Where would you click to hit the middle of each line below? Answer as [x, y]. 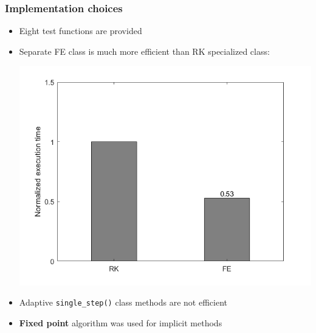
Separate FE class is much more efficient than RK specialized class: [144, 51]
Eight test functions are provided [81, 31]
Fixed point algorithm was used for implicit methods [121, 322]
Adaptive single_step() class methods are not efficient [123, 302]
